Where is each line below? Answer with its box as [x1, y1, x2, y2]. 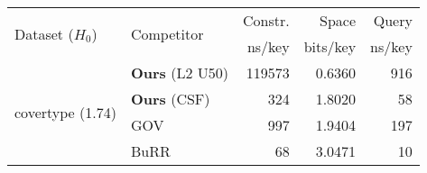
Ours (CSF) [130, 88, 210, 109]
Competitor [130, 23, 204, 44]
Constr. [242, 10, 290, 31]
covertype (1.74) [14, 101, 116, 123]
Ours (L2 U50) [130, 62, 228, 83]
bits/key [303, 36, 357, 57]
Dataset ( [14, 23, 74, 44]
